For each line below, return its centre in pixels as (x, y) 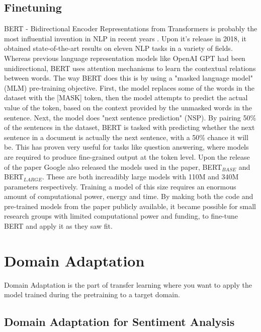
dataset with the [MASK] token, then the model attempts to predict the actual (126, 97)
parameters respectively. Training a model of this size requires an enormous (120, 186)
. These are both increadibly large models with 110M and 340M (140, 177)
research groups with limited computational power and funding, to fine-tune (121, 216)
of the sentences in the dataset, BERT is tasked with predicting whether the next (129, 127)
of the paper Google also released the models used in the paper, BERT (113, 167)
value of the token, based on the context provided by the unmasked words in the (128, 107)
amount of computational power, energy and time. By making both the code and (129, 196)
